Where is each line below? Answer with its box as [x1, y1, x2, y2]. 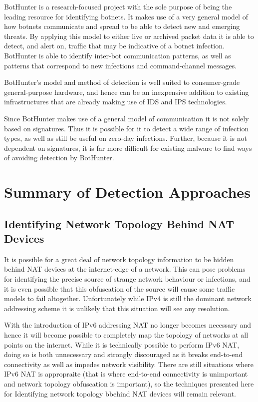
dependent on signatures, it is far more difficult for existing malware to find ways [4, 142, 252, 153]
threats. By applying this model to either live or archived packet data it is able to [4, 30, 254, 41]
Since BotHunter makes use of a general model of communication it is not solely [4, 113, 249, 123]
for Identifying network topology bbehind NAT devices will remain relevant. [4, 388, 236, 399]
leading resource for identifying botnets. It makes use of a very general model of [4, 11, 248, 21]
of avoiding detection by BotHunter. [4, 152, 114, 163]
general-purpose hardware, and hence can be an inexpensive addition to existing [4, 86, 249, 97]
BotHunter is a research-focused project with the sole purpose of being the [4, 1, 232, 11]
